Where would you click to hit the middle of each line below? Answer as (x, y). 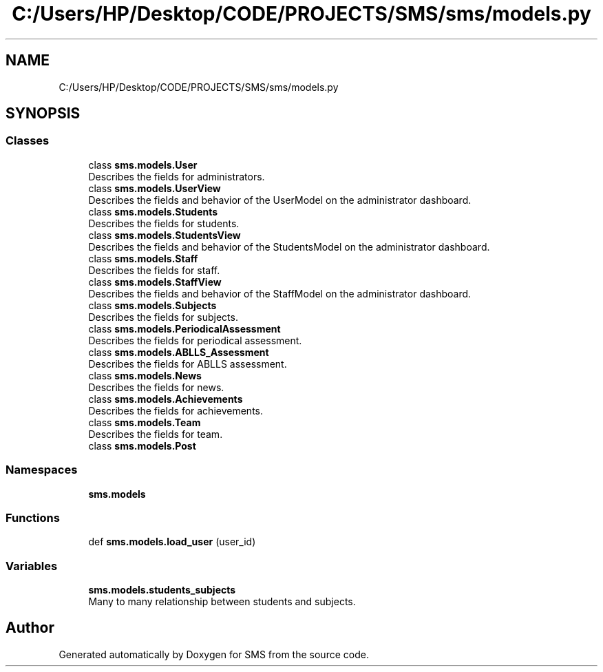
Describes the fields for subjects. (163, 317)
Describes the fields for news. (156, 387)
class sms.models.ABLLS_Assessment (179, 352)
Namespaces (42, 470)
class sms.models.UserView (155, 188)
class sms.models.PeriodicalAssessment (184, 328)
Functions (33, 517)
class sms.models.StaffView (155, 282)
